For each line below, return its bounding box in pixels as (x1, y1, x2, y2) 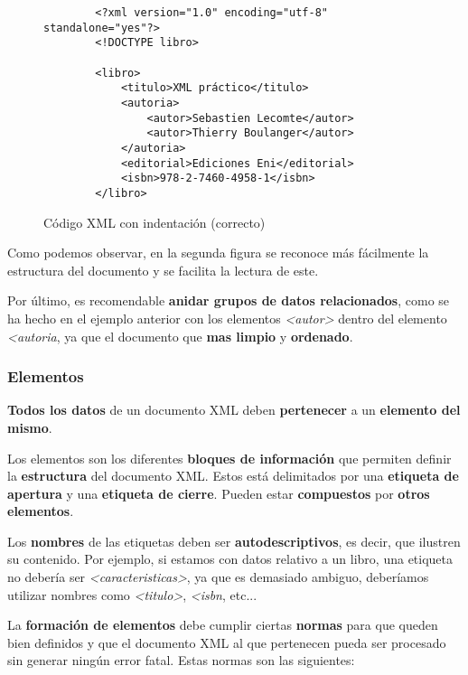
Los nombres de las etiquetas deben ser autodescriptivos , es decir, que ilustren (7, 531, 461, 550)
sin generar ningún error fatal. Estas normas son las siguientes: (7, 651, 355, 670)
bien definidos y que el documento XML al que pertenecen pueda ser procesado (7, 633, 446, 652)
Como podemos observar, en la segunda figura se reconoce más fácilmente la (7, 243, 429, 262)
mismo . (7, 417, 52, 436)
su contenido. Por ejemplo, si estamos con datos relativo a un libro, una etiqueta (7, 549, 454, 568)
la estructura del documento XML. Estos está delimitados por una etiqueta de (7, 466, 459, 485)
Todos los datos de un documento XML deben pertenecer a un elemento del (7, 400, 461, 419)
